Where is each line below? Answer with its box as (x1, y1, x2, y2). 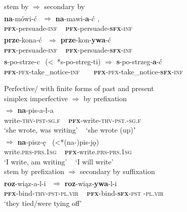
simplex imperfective (4, 93, 68, 103)
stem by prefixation (4, 166, 64, 177)
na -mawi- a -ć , (55, 13, 100, 23)
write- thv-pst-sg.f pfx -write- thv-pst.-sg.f (4, 114, 141, 125)
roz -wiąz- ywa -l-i (64, 178, 117, 188)
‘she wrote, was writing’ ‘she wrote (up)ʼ (4, 124, 136, 135)
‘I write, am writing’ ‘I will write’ (4, 156, 114, 166)
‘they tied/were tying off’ (4, 197, 82, 208)
